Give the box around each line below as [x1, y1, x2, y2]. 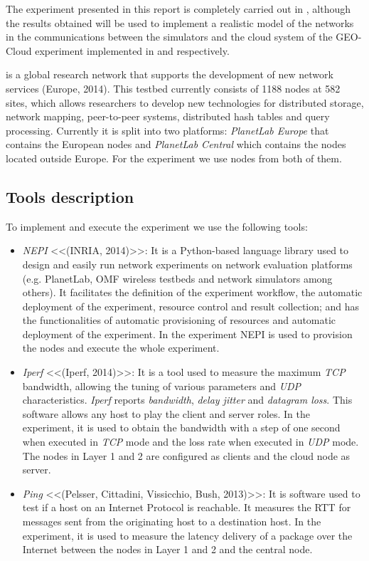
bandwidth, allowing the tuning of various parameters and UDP [22, 378, 301, 393]
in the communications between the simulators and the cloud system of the [6, 29, 333, 44]
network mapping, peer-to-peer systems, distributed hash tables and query [6, 109, 330, 124]
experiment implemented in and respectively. [35, 43, 230, 58]
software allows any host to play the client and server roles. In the [22, 406, 310, 421]
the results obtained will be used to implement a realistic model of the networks [6, 15, 354, 30]
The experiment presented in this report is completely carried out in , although [6, 1, 351, 16]
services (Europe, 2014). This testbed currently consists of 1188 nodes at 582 [6, 80, 341, 95]
